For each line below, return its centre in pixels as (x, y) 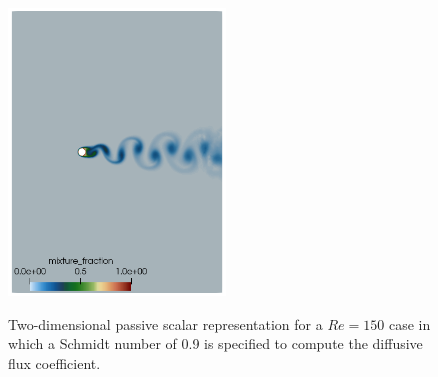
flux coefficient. (54, 362)
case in (409, 323)
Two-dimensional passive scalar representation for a (165, 323)
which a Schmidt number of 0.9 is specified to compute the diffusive (215, 343)
